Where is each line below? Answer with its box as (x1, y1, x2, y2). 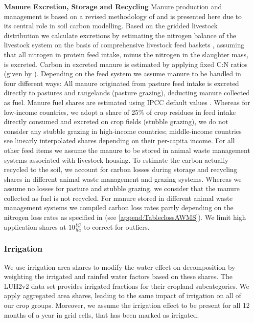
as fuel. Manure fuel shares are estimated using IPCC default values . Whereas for (4, 97, 250, 107)
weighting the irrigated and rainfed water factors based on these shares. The (4, 271, 232, 281)
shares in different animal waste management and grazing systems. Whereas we (4, 173, 242, 184)
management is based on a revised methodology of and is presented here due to (4, 11, 242, 21)
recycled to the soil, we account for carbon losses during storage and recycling (4, 164, 237, 174)
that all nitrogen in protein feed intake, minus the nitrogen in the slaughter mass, (4, 49, 249, 59)
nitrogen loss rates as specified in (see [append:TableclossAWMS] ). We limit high (4, 212, 246, 222)
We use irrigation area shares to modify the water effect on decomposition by (4, 261, 235, 272)
